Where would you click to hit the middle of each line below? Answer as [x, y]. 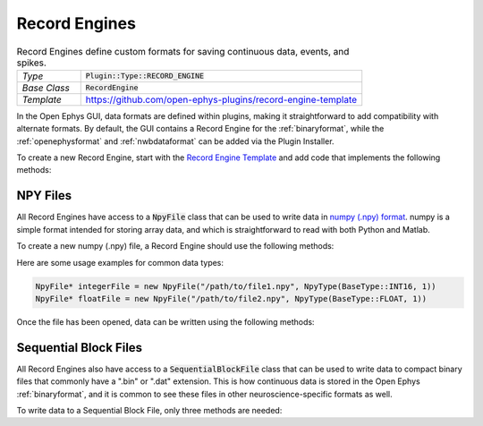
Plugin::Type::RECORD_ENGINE [145, 76]
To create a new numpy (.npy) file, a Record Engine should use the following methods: [175, 246]
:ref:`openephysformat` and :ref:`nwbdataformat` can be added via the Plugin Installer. [175, 141]
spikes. [31, 63]
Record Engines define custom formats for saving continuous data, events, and [183, 51]
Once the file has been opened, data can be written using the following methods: [165, 321]
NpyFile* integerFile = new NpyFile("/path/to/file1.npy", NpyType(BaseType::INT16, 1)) [236, 286]
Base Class [46, 88]
